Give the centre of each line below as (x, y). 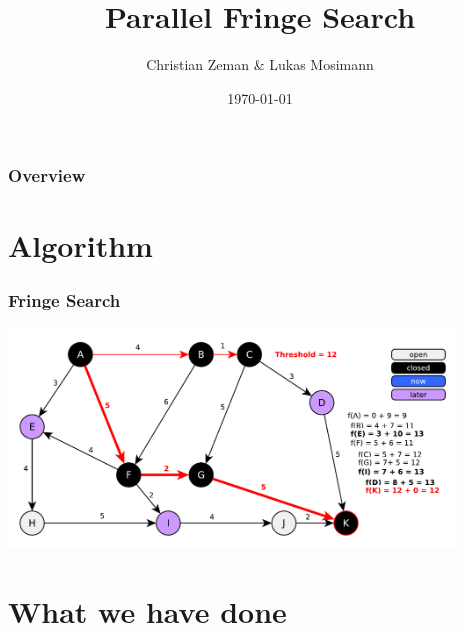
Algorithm (80, 245)
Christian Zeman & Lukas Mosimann (260, 64)
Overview (47, 175)
